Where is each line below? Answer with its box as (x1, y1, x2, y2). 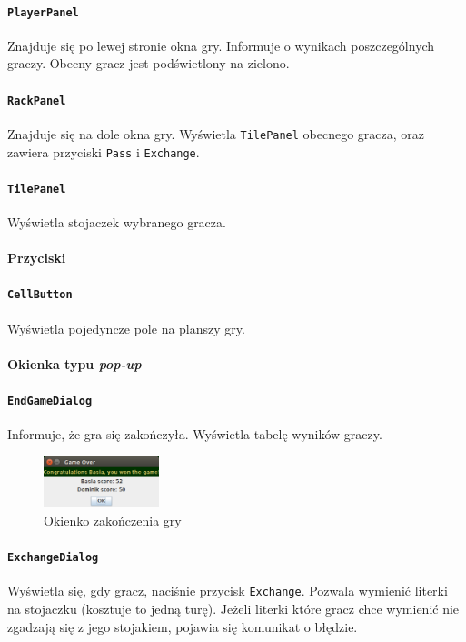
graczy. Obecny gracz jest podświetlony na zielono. (7, 54, 290, 73)
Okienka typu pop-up (7, 354, 142, 373)
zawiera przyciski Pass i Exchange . (7, 142, 200, 161)
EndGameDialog (7, 395, 93, 408)
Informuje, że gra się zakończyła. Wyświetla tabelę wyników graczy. (7, 425, 382, 444)
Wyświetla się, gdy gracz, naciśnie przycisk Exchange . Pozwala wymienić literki (7, 581, 448, 600)
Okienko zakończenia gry (44, 510, 182, 529)
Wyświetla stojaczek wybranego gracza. (7, 213, 226, 232)
